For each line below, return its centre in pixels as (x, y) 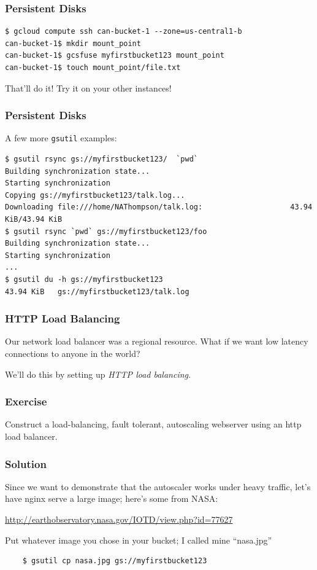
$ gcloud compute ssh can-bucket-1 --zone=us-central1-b (124, 32)
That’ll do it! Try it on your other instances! (88, 88)
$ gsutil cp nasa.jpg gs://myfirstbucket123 (115, 561)
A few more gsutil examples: (61, 138)
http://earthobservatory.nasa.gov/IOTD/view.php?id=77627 (119, 519)
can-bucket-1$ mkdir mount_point (73, 43)
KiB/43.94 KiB (34, 220)
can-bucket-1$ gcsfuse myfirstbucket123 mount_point (115, 56)
